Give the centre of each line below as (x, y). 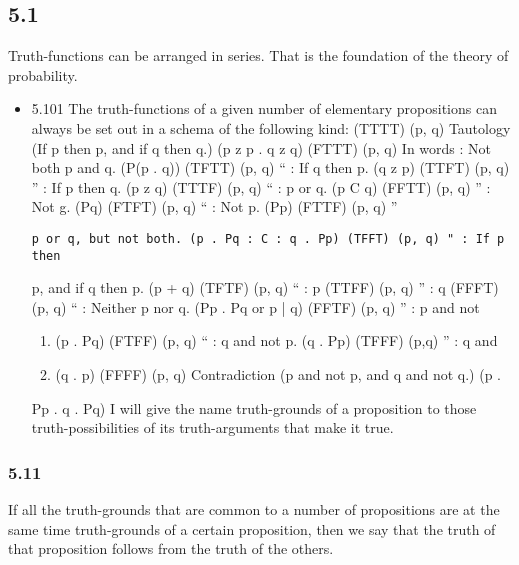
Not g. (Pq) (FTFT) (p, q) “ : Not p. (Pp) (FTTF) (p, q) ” (214, 206)
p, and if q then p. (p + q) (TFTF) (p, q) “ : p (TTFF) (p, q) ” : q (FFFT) (265, 287)
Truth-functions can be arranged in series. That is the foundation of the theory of (258, 55)
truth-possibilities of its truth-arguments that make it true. (212, 427)
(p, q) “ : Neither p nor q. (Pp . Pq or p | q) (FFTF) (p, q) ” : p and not (255, 306)
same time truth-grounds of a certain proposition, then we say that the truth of (252, 528)
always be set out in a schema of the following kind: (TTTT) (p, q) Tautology (271, 127)
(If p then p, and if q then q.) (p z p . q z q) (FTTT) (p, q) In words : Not (261, 147)
